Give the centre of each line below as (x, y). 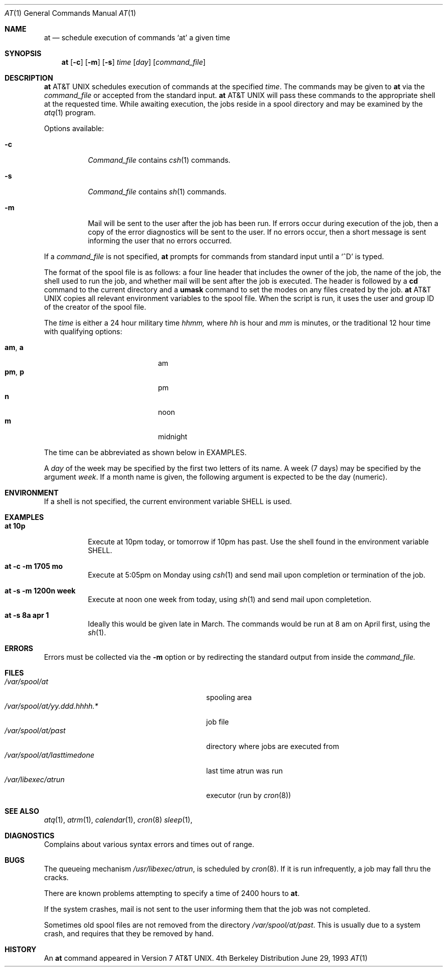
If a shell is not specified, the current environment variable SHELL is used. (168, 501)
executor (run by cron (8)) (248, 795)
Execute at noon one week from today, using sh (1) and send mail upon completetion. (230, 599)
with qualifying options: (83, 331)
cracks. (56, 877)
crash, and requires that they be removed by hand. (129, 933)
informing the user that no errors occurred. (160, 241)
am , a (14, 347)
